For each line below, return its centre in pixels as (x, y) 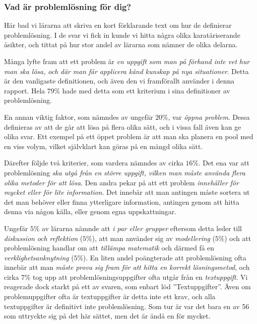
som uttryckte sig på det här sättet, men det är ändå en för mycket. (107, 316)
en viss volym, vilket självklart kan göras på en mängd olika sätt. (103, 146)
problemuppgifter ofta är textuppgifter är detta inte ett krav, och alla (110, 296)
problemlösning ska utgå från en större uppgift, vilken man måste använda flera (125, 172)
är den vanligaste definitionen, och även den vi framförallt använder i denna (119, 81)
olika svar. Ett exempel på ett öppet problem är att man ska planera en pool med (129, 136)
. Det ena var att (224, 163)
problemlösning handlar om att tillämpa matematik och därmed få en (109, 248)
